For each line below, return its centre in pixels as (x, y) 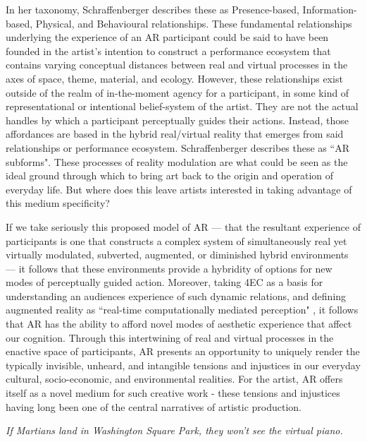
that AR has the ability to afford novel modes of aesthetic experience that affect (179, 324)
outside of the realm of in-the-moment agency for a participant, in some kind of (178, 92)
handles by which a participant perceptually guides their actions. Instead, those (178, 120)
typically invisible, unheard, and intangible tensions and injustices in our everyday (183, 365)
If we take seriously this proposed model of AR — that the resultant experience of (183, 226)
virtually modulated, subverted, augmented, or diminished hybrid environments (177, 255)
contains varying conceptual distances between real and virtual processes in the (177, 65)
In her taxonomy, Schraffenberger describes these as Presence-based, (153, 9)
